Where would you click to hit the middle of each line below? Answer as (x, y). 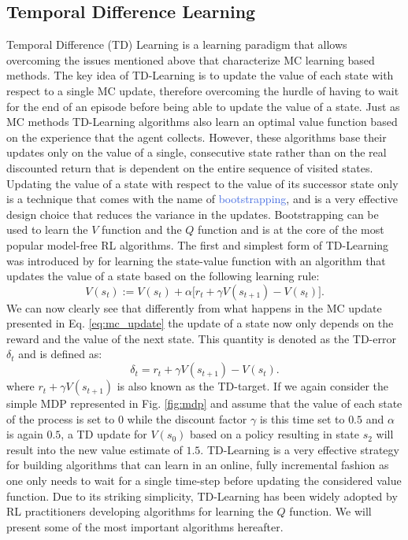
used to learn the (47, 229)
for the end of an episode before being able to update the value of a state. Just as (203, 106)
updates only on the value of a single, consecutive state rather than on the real (197, 152)
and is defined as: (60, 354)
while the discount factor (187, 418)
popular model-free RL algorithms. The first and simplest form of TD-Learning (198, 244)
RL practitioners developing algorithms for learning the (140, 511)
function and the (142, 229)
